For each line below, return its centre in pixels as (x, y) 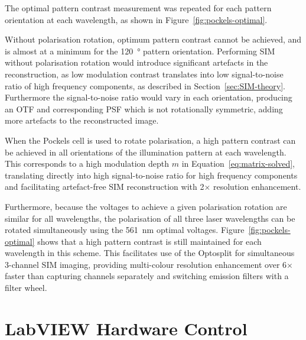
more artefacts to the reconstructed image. (82, 120)
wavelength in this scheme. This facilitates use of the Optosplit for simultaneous (150, 253)
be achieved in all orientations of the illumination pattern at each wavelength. (146, 152)
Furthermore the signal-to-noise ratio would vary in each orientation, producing (149, 97)
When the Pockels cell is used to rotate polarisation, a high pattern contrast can (150, 140)
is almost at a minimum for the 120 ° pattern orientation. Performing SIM (140, 51)
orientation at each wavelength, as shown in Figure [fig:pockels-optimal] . (136, 19)
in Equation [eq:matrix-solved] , (238, 163)
